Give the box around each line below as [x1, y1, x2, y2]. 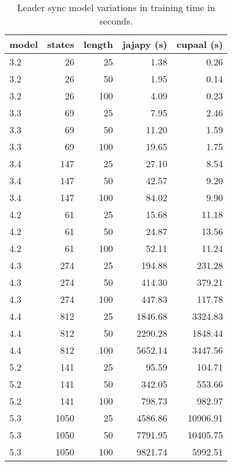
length [84, 37, 113, 51]
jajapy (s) [122, 37, 168, 51]
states [47, 37, 75, 51]
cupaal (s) [176, 37, 223, 51]
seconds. [99, 14, 133, 27]
